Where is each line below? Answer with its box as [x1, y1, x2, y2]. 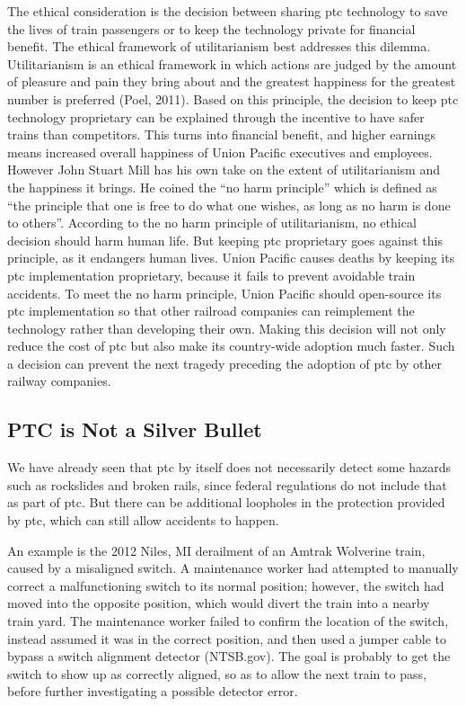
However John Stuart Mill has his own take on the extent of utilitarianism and [7, 160, 441, 179]
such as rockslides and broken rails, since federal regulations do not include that [7, 475, 447, 494]
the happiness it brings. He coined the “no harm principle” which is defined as [7, 177, 437, 196]
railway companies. [7, 371, 111, 390]
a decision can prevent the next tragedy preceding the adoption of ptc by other [7, 353, 443, 372]
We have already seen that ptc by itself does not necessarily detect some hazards [7, 458, 452, 477]
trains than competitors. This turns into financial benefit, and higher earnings [7, 125, 436, 144]
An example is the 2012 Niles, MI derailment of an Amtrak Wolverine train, [7, 541, 426, 559]
